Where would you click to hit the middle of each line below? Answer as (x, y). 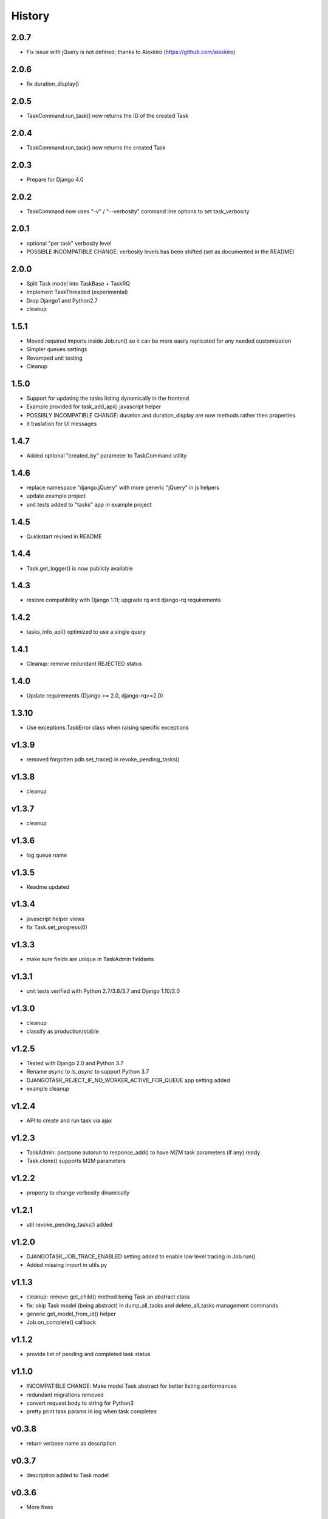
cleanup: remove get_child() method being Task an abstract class (108, 1297)
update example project (56, 496)
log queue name (47, 855)
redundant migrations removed (65, 1394)
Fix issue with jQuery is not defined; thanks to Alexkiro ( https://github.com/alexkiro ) (131, 52)
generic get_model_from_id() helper (71, 1314)
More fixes (40, 1507)
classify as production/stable (63, 1031)
